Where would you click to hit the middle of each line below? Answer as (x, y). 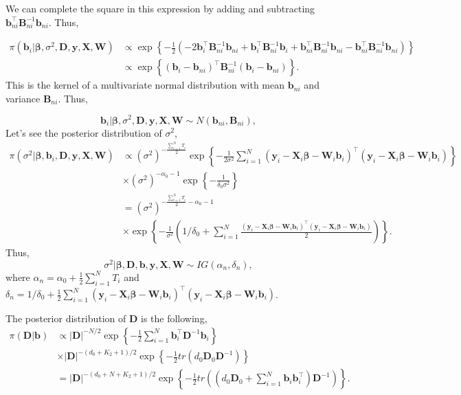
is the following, (174, 318)
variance (23, 98)
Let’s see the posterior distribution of (84, 132)
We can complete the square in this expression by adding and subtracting (160, 8)
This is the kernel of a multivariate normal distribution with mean (145, 85)
